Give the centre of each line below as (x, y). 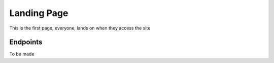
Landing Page (39, 13)
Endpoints (26, 42)
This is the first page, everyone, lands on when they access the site (80, 28)
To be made (22, 54)
